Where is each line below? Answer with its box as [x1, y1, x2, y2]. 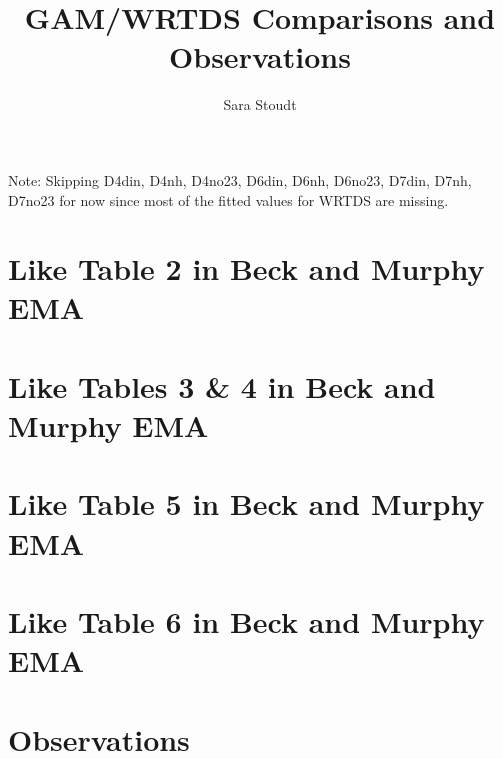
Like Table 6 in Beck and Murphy [8, 600, 485, 641]
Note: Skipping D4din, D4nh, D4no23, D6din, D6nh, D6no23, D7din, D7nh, [8, 169, 472, 190]
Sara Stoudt [223, 94, 297, 115]
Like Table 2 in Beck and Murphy [8, 248, 485, 289]
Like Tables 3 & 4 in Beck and [8, 365, 436, 406]
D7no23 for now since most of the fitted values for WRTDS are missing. [8, 189, 449, 210]
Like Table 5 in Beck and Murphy [8, 483, 485, 524]
